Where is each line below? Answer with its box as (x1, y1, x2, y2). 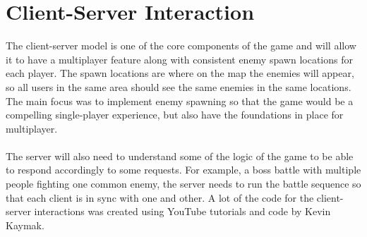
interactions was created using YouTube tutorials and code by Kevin (34, 204, 331, 219)
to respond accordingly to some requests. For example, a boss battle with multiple (6, 162, 361, 177)
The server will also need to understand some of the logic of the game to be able (6, 148, 354, 163)
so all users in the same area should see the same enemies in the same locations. (6, 79, 351, 94)
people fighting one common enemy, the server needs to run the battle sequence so (6, 176, 361, 191)
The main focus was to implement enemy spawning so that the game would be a (6, 93, 354, 108)
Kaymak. (6, 217, 44, 232)
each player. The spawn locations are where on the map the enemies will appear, (6, 66, 354, 80)
